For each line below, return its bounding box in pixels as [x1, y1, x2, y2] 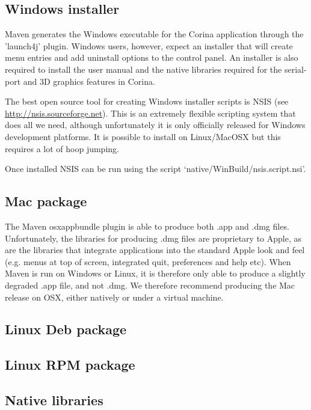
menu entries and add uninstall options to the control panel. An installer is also [5, 51, 298, 64]
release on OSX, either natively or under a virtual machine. [5, 290, 224, 303]
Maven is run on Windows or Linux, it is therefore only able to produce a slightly [5, 267, 306, 280]
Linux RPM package [5, 355, 135, 374]
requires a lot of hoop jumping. [5, 142, 119, 155]
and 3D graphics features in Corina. [23, 75, 155, 87]
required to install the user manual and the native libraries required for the [5, 63, 282, 75]
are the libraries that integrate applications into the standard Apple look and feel [5, 243, 305, 256]
